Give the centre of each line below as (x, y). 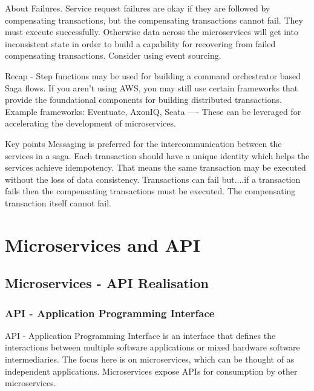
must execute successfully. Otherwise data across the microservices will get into (152, 32)
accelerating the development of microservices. (90, 123)
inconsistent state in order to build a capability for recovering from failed (140, 43)
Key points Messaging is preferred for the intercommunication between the (143, 143)
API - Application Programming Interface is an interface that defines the (140, 335)
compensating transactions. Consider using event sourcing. (113, 55)
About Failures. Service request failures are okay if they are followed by (138, 8)
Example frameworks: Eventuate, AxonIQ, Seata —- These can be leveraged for (153, 111)
